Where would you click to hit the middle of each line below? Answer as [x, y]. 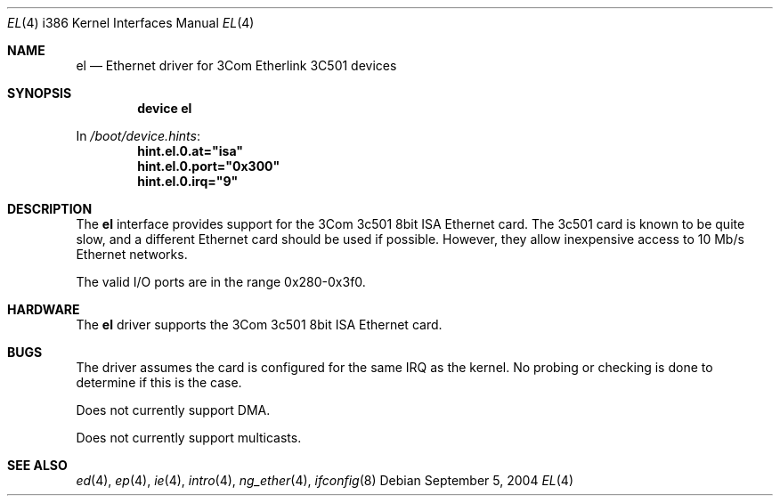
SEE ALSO [37, 465]
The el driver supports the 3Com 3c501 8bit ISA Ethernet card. [259, 325]
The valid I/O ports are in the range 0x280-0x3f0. [221, 282]
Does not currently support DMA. [173, 410]
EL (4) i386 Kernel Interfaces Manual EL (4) [131, 23]
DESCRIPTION [50, 209]
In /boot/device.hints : [138, 136]
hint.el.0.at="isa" [190, 151]
